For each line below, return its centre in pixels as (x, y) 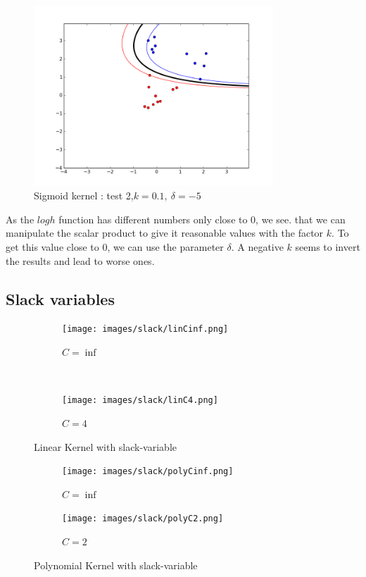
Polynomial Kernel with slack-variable (116, 565)
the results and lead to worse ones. (80, 260)
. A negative (257, 247)
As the (20, 219)
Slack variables (60, 298)
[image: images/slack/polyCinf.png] (148, 472)
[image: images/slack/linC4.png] (140, 401)
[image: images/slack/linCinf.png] (145, 329)
